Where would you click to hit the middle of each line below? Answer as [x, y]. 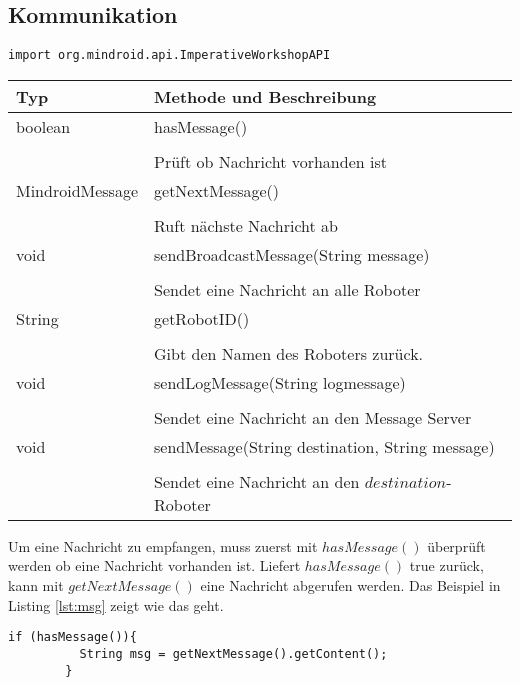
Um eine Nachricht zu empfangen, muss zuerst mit [163, 545]
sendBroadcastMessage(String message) [292, 254]
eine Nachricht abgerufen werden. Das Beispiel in [350, 585]
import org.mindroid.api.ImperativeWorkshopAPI [169, 55]
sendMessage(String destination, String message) [324, 446]
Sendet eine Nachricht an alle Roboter [287, 289]
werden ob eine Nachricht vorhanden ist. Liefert [154, 565]
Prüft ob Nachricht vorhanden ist [270, 161]
